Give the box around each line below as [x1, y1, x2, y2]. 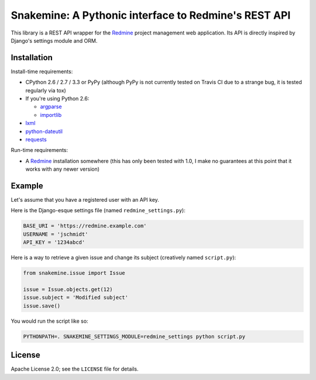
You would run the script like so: [11, 317, 88, 324]
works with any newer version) [25, 165, 99, 172]
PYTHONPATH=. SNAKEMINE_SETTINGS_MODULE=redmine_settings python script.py [23, 333, 246, 340]
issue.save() [23, 302, 61, 309]
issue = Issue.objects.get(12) [23, 286, 114, 292]
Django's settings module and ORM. [11, 37, 98, 44]
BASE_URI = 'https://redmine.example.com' [23, 223, 147, 229]
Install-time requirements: [11, 68, 73, 75]
